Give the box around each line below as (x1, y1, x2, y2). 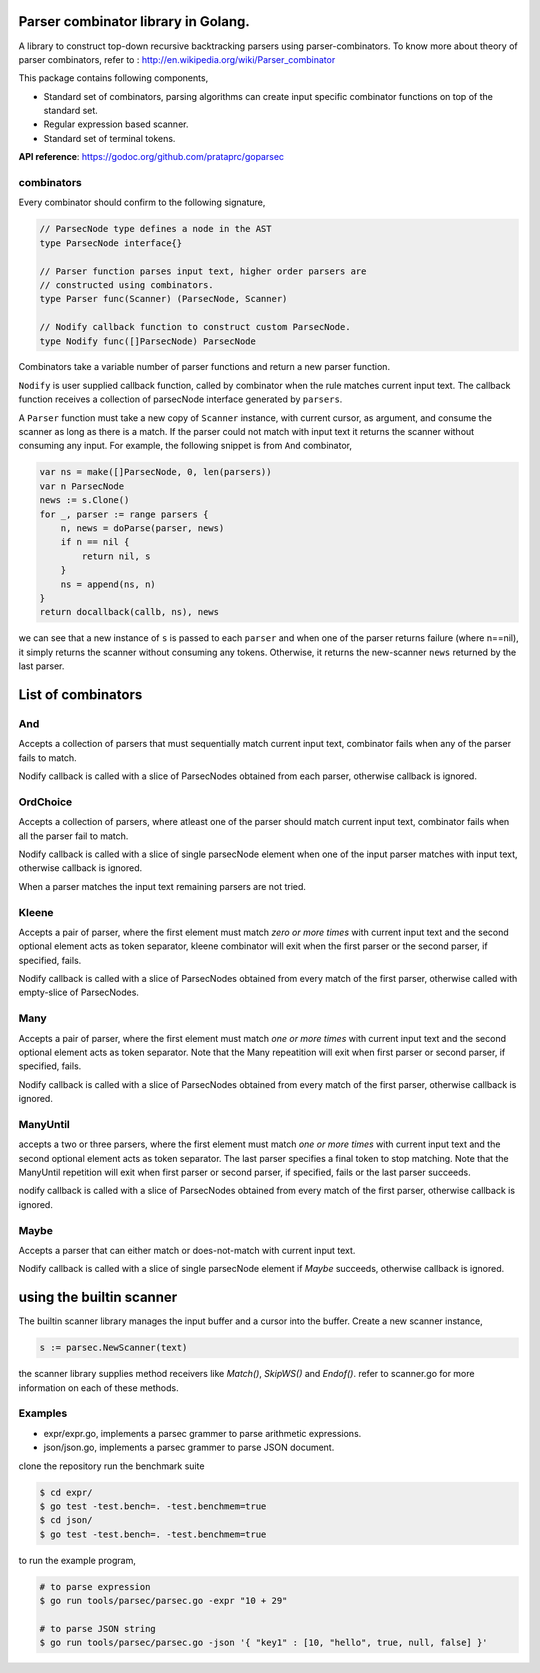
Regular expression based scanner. (43, 118, 189, 130)
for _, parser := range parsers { (39, 508, 209, 520)
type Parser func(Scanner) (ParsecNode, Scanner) (39, 293, 288, 305)
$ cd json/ (39, 1515, 93, 1526)
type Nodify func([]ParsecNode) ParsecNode (39, 335, 257, 347)
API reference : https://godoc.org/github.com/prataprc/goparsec (18, 151, 285, 163)
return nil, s (81, 550, 151, 562)
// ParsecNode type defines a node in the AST (39, 223, 272, 235)
